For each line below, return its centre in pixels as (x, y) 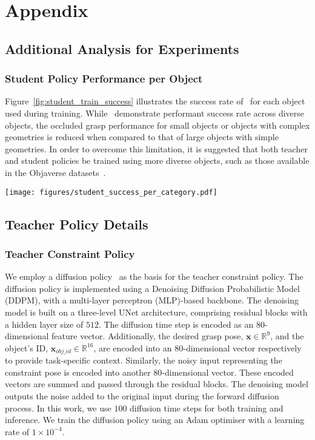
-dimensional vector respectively (242, 347)
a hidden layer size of (44, 324)
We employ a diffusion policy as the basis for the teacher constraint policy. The (154, 276)
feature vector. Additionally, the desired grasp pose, (148, 336)
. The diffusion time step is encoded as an (176, 324)
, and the (287, 336)
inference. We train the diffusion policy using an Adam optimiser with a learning (155, 420)
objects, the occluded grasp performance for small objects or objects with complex (157, 125)
